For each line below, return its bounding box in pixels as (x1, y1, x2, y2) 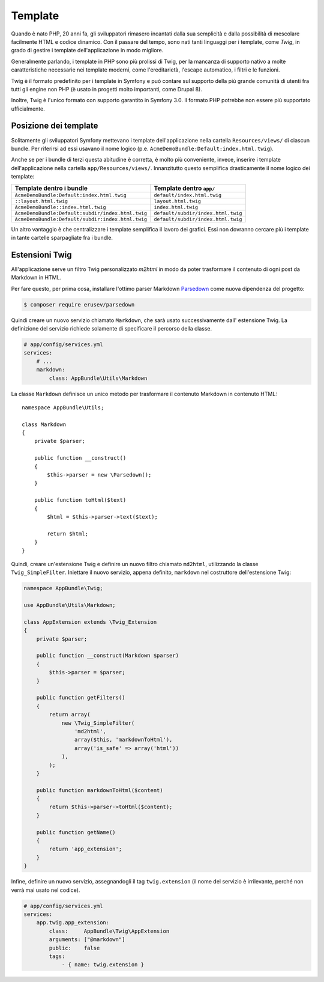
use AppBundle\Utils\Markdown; (23, 602, 116, 609)
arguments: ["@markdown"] (49, 936, 125, 943)
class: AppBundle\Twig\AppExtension (49, 927, 170, 935)
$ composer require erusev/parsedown (23, 301, 135, 308)
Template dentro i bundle (14, 184, 88, 192)
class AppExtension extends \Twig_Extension (23, 618, 157, 625)
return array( (49, 711, 91, 718)
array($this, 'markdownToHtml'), (74, 736, 173, 743)
